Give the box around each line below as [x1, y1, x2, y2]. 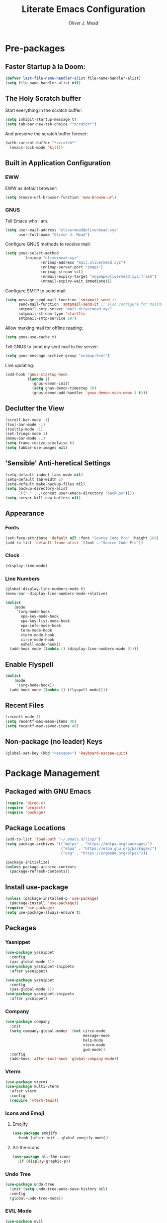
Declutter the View [5, 404, 65, 412]
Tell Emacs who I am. [5, 218, 49, 224]
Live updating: [5, 362, 35, 368]
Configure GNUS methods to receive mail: [5, 241, 91, 247]
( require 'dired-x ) [5, 801, 46, 806]
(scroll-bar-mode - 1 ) [5, 417, 50, 422]
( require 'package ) [5, 810, 46, 815]
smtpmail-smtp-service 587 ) [18, 316, 77, 321]
